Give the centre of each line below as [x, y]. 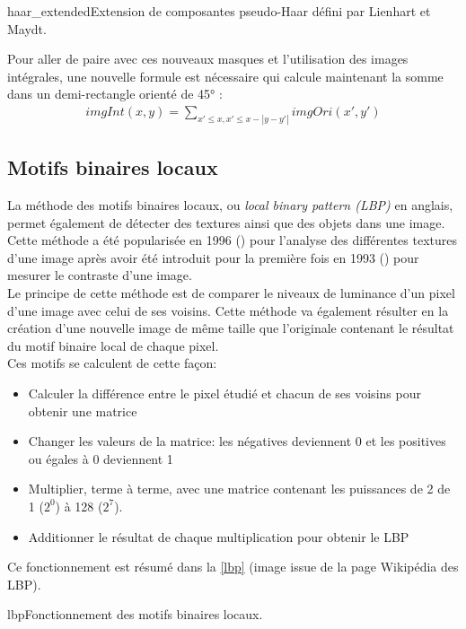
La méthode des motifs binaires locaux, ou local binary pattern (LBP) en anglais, [230, 205]
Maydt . [27, 28]
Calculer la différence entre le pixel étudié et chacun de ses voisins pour [224, 393]
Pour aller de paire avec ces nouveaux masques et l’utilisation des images [208, 59]
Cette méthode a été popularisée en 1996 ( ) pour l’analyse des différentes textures [232, 240]
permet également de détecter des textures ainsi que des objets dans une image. [226, 222]
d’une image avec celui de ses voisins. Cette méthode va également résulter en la [228, 310]
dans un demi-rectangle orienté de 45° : [115, 94]
